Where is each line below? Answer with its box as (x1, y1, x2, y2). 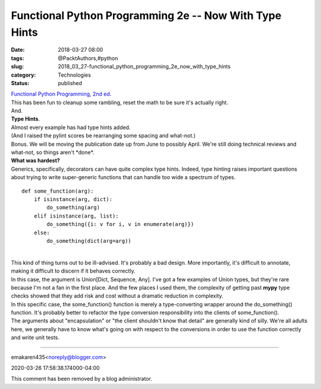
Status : (11, 79, 30, 86)
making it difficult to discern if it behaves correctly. (11, 268, 136, 275)
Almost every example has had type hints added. (11, 124, 131, 131)
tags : (11, 54, 24, 62)
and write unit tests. (11, 334, 59, 341)
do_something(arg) (46, 204, 100, 211)
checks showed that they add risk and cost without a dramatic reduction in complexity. (11, 292, 224, 300)
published (58, 79, 83, 86)
